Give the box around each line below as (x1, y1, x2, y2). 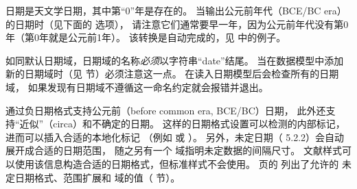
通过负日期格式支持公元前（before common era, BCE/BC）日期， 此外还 (5, 103, 326, 117)
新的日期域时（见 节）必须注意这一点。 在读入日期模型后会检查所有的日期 (5, 66, 339, 81)
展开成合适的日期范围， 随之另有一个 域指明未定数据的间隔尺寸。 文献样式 (5, 143, 342, 157)
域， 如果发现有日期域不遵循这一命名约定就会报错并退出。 (5, 79, 268, 94)
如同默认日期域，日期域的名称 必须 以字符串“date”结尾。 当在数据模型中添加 (5, 53, 344, 67)
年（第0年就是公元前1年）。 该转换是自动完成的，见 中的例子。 (5, 30, 286, 45)
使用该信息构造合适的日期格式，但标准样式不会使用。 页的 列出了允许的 (14, 156, 339, 171)
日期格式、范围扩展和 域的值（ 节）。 (14, 170, 181, 184)
